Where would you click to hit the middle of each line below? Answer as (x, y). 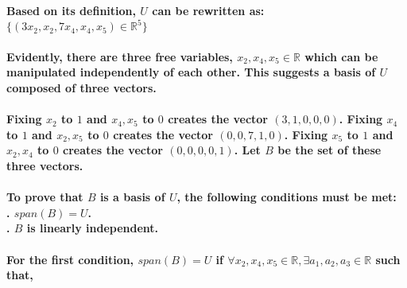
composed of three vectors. (81, 88)
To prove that (45, 197)
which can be (341, 56)
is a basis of (132, 197)
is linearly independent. (93, 228)
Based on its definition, (71, 11)
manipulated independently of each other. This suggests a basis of (191, 72)
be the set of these (329, 150)
